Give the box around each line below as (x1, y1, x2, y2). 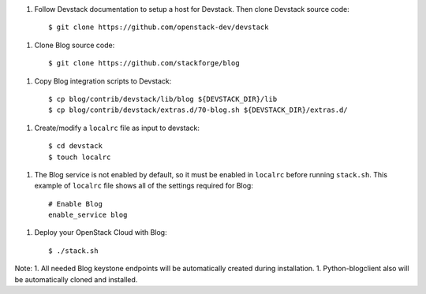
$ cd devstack (48, 142, 103, 151)
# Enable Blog (48, 199, 103, 208)
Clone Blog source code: (34, 40, 115, 50)
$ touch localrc (48, 152, 111, 162)
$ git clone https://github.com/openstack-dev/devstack (48, 23, 269, 32)
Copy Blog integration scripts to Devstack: (34, 76, 172, 86)
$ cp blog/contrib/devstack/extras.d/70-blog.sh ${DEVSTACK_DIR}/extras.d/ (48, 106, 348, 114)
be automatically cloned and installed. (14, 274, 138, 284)
